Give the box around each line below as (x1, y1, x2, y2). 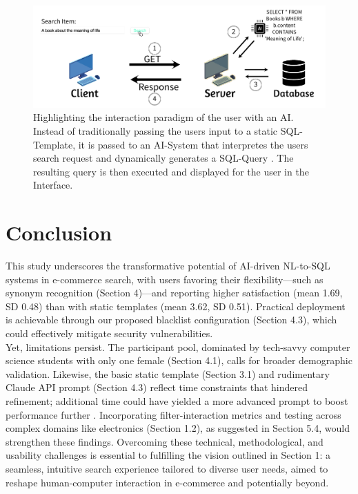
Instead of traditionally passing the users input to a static (33, 124, 278, 137)
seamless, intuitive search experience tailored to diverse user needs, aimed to (6, 462, 328, 475)
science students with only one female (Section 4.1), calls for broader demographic (6, 353, 352, 368)
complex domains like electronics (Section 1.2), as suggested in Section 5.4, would (6, 421, 350, 435)
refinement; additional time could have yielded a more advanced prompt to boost (6, 394, 348, 408)
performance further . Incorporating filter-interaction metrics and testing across (6, 407, 341, 421)
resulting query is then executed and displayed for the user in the (33, 164, 309, 178)
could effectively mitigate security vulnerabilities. (6, 326, 213, 341)
